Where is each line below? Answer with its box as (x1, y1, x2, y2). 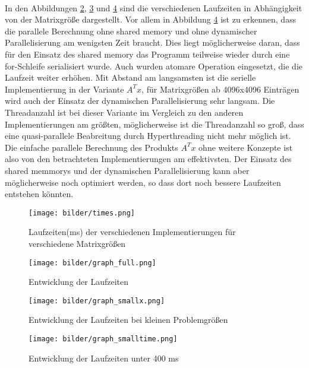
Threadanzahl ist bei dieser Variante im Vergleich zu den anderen (5, 106, 244, 118)
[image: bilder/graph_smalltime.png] (29, 335, 178, 344)
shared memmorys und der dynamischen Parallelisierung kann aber (5, 164, 250, 176)
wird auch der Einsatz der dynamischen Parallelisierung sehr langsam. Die (5, 94, 275, 107)
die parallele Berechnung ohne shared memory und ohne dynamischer (5, 24, 257, 37)
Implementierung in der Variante (5, 83, 124, 95)
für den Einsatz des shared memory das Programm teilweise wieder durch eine (5, 47, 290, 60)
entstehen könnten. (5, 188, 74, 200)
